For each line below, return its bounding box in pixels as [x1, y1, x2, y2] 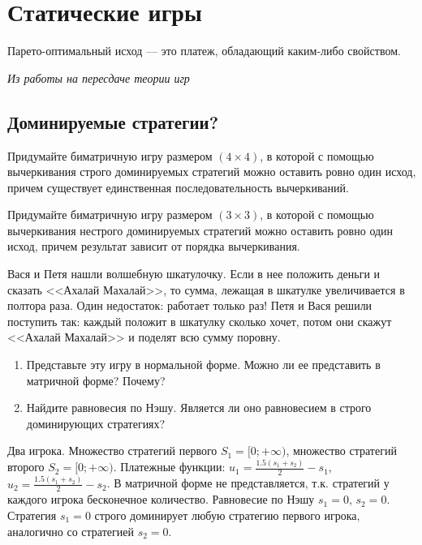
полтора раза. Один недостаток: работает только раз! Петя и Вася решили [7, 297, 372, 314]
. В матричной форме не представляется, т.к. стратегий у [106, 474, 390, 491]
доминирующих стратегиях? [26, 414, 166, 431]
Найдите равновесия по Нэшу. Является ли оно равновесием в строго [26, 399, 372, 416]
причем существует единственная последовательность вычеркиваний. [7, 178, 349, 195]
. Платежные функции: [113, 458, 226, 475]
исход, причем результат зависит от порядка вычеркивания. [7, 238, 300, 255]
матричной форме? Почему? [26, 371, 166, 388]
